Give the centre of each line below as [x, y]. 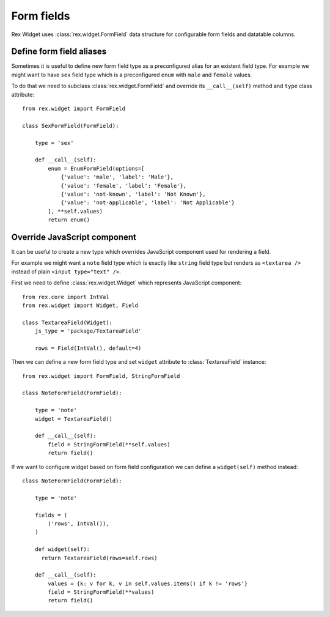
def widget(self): [62, 549]
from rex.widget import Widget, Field [80, 305]
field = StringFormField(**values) [101, 592]
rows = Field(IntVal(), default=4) [88, 348]
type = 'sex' [54, 143]
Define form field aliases [59, 52]
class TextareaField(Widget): [68, 322]
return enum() [69, 220]
